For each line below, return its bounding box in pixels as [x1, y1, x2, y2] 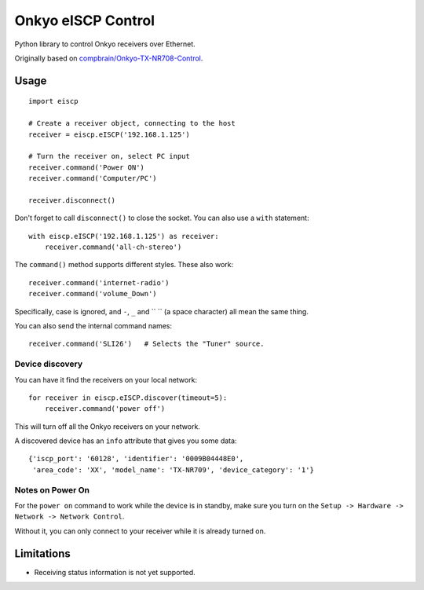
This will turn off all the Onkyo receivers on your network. [14, 421, 200, 431]
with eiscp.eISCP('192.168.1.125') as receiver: [28, 232, 219, 240]
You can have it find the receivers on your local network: [14, 375, 198, 384]
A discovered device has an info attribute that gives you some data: [14, 436, 237, 445]
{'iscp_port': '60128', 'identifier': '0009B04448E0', [28, 454, 244, 464]
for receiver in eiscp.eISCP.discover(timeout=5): [28, 393, 228, 402]
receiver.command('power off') [44, 405, 166, 413]
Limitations [14, 547, 71, 560]
